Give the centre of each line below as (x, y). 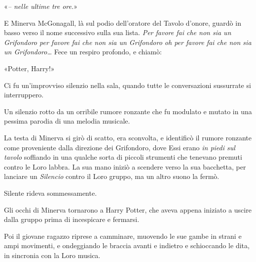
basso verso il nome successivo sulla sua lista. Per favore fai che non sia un (118, 32)
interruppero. (24, 95)
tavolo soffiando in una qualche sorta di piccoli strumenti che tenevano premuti (123, 157)
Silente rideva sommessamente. (51, 193)
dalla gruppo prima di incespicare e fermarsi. (72, 219)
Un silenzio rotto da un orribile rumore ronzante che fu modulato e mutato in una (128, 111)
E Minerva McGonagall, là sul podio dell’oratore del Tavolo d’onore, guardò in (123, 22)
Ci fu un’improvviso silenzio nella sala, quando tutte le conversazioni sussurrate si (128, 85)
